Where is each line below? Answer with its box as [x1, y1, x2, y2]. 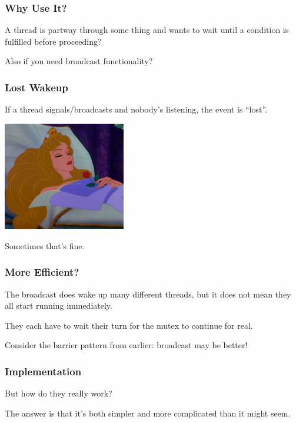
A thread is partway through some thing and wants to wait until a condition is [5, 24, 289, 36]
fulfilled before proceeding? [5, 35, 102, 47]
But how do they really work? [5, 387, 112, 399]
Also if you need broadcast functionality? [5, 55, 153, 67]
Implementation [5, 363, 82, 378]
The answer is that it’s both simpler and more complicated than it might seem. [5, 407, 291, 419]
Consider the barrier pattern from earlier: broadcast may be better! [5, 339, 248, 351]
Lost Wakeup [5, 80, 68, 94]
